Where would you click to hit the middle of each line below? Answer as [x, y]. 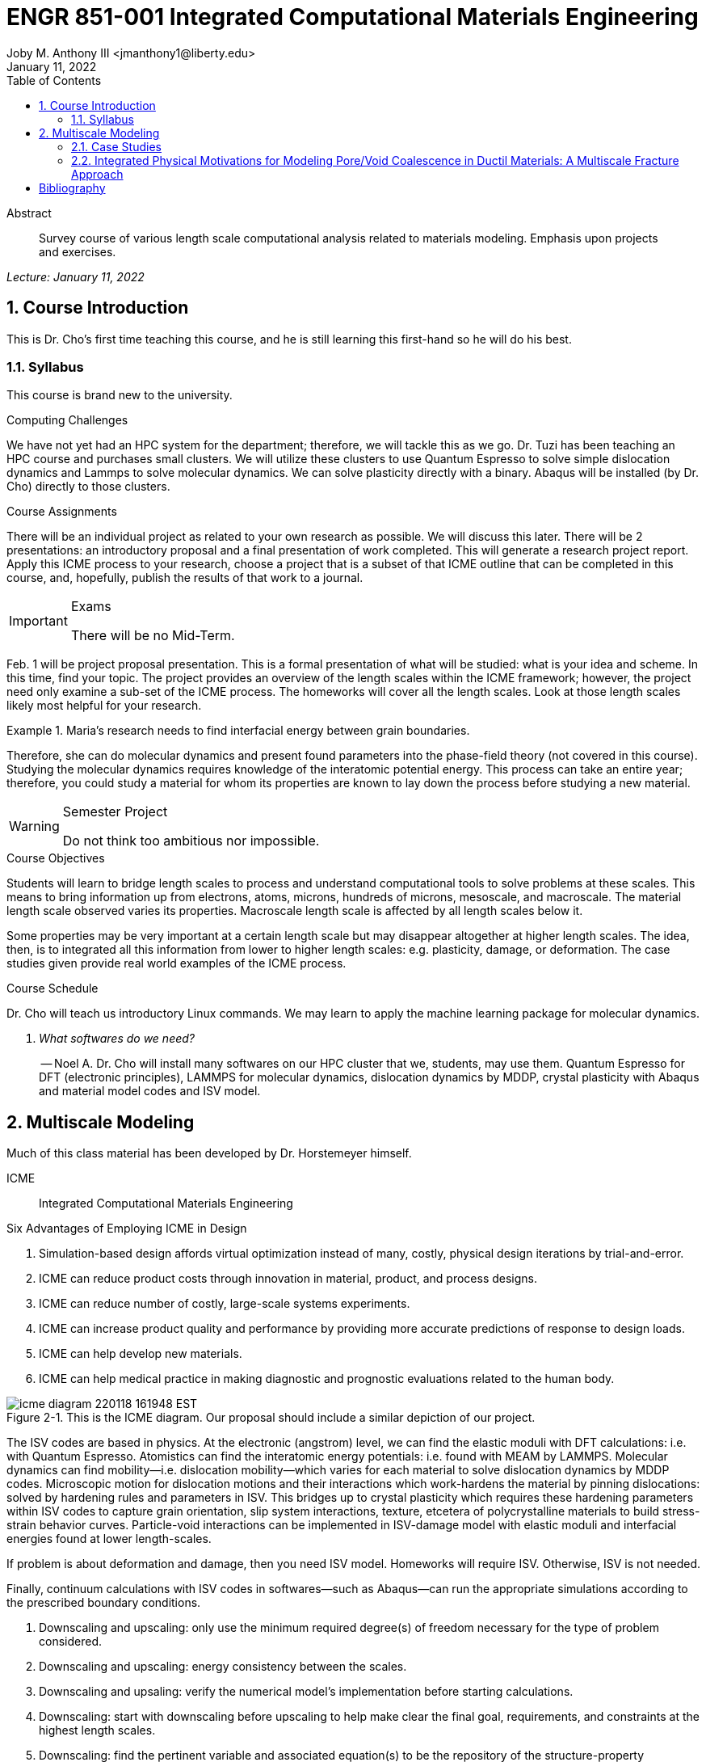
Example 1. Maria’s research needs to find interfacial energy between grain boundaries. [238, 731]
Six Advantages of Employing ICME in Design [127, 1229]
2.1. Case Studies [116, 146]
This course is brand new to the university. [120, 395]
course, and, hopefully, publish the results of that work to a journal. [185, 578]
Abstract [29, 213]
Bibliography [72, 188]
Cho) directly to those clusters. [88, 487]
